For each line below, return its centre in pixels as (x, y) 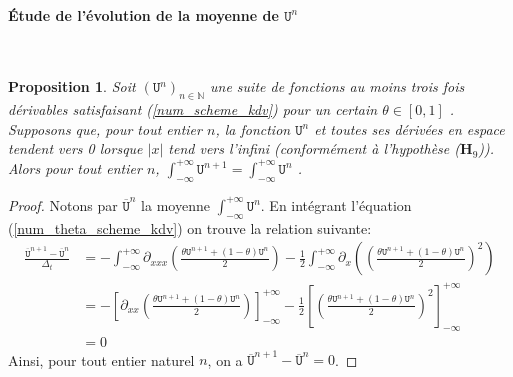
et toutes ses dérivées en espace (409, 128)
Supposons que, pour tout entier (105, 128)
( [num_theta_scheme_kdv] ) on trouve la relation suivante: (190, 227)
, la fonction (253, 128)
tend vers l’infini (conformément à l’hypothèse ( (314, 148)
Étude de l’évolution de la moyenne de (143, 14)
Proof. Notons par (63, 204)
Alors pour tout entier (75, 167)
